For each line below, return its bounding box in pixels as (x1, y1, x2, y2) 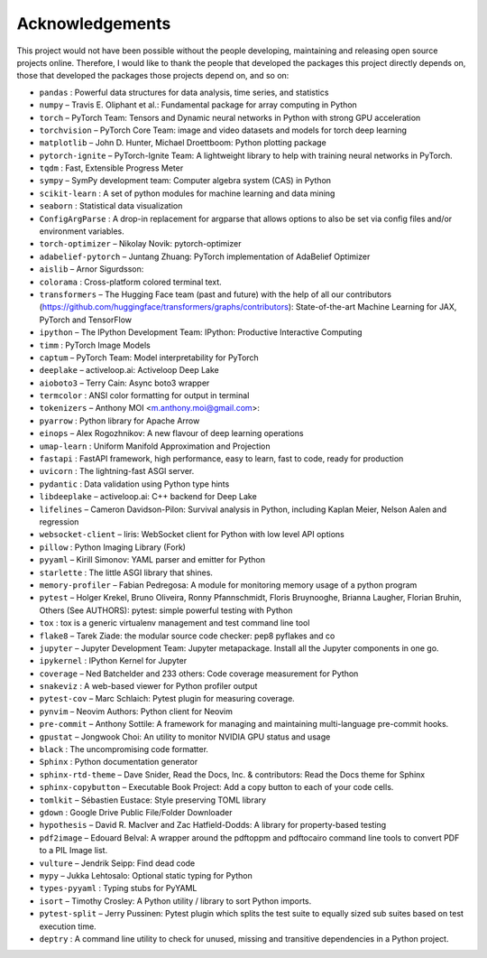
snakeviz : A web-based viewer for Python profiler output (39, 681, 258, 692)
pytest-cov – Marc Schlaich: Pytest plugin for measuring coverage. (39, 693, 295, 704)
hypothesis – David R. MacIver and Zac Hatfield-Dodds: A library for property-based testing (39, 820, 387, 831)
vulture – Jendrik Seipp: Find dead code (39, 858, 196, 869)
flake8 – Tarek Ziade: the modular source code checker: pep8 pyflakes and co (39, 630, 335, 641)
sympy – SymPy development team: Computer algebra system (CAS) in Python (39, 175, 332, 186)
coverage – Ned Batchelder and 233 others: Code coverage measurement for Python (39, 668, 359, 679)
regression (39, 516, 79, 527)
